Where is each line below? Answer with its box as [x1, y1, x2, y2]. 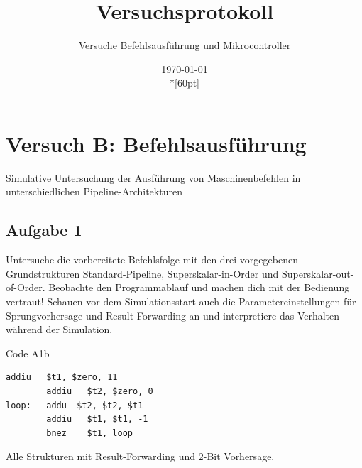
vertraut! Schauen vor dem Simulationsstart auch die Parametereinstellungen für [6, 294, 356, 309]
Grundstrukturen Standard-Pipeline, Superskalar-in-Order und [6, 266, 279, 281]
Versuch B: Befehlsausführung [6, 129, 307, 158]
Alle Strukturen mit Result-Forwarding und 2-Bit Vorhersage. [6, 449, 275, 464]
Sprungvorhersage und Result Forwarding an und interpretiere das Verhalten [6, 308, 340, 322]
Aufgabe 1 [6, 219, 82, 241]
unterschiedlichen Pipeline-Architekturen [6, 184, 182, 199]
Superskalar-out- [282, 266, 354, 281]
